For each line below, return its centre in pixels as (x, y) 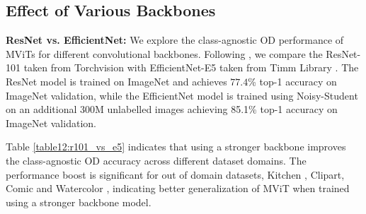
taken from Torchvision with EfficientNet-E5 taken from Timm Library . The (191, 67)
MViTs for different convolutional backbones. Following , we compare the (164, 53)
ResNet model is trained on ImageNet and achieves (116, 81)
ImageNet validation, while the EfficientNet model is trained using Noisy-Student (182, 95)
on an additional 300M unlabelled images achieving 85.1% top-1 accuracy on (172, 109)
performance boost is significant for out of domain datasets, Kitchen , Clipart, (175, 174)
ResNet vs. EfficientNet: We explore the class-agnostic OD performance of (175, 40)
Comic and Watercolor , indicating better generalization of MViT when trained (178, 188)
